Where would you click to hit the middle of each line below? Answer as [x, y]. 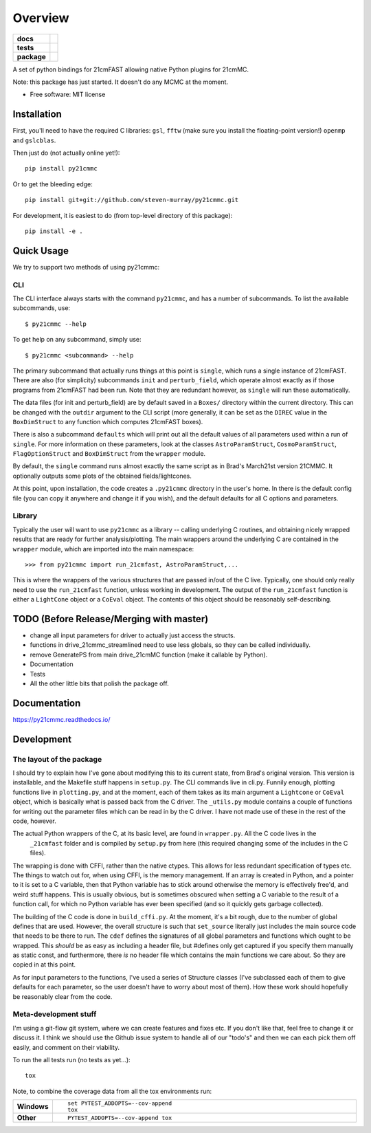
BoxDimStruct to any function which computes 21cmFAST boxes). [108, 421]
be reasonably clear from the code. [63, 996]
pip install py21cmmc [61, 169]
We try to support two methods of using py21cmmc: [86, 267]
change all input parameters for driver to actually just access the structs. [133, 635]
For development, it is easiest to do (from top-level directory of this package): [123, 215]
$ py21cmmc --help [56, 324]
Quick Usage [41, 251]
